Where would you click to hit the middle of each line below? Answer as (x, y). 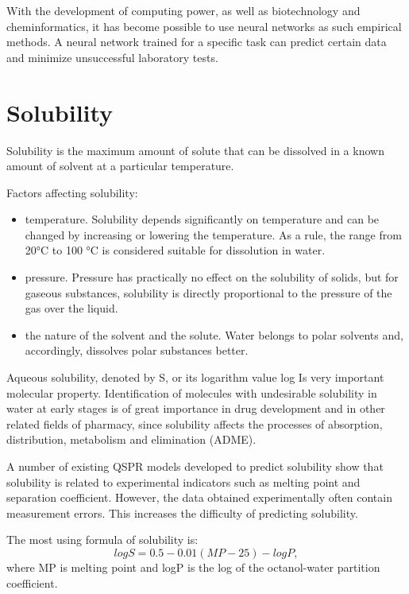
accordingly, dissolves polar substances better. (137, 350)
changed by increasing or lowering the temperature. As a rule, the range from (213, 234)
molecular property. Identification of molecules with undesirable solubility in (192, 392)
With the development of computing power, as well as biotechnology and (183, 10)
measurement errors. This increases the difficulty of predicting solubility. (182, 512)
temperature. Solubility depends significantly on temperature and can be (202, 219)
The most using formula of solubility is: (102, 540)
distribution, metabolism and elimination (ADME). (131, 439)
